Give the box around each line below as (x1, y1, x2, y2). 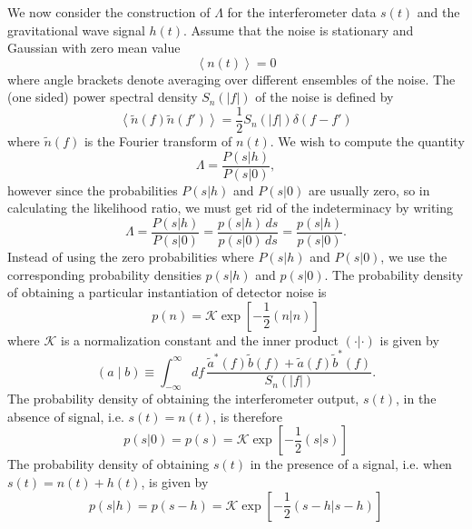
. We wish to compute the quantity (270, 132, 465, 151)
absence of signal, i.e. (7, 406, 124, 425)
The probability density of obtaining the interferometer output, (7, 389, 359, 408)
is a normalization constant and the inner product (61, 330, 339, 349)
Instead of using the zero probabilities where (7, 246, 254, 265)
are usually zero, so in (308, 180, 430, 199)
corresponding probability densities (7, 264, 202, 284)
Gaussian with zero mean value (7, 38, 181, 57)
